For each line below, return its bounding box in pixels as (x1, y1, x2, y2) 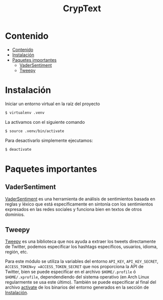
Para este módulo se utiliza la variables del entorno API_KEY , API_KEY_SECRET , (5, 258, 159, 264)
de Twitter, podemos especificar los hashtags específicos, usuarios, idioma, (5, 244, 158, 250)
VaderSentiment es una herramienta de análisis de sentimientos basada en (5, 196, 155, 202)
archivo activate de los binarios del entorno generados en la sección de (5, 284, 149, 290)
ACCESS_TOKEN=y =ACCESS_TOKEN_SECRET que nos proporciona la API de (5, 264, 144, 270)
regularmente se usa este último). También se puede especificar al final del (5, 279, 156, 285)
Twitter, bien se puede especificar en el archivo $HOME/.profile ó (5, 269, 136, 275)
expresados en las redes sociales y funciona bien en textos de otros (5, 206, 142, 212)
